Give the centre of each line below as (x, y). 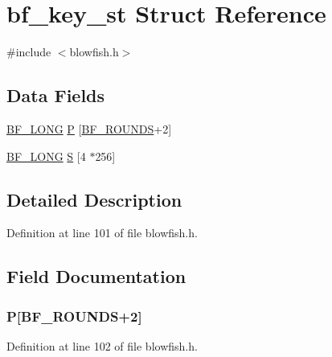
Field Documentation (96, 276)
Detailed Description (94, 199)
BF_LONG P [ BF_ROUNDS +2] (89, 128)
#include (29, 52)
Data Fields (56, 95)
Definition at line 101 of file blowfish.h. (102, 233)
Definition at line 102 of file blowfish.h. (102, 345)
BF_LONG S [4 (46, 156)
